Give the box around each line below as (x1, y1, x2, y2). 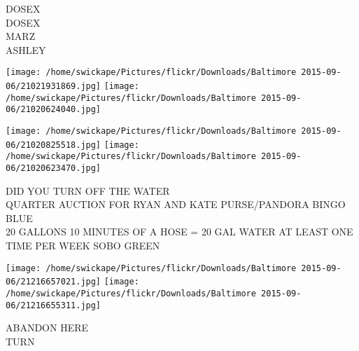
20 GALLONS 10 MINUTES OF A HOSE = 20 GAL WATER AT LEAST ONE (6, 224, 353, 239)
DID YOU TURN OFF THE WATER (6, 183, 170, 198)
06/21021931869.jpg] (6, 81, 101, 92)
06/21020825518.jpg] (6, 139, 101, 150)
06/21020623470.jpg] (6, 163, 101, 173)
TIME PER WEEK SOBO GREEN (6, 238, 160, 252)
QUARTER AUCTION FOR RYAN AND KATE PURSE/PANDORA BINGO (6, 197, 346, 212)
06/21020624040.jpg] (6, 104, 101, 115)
